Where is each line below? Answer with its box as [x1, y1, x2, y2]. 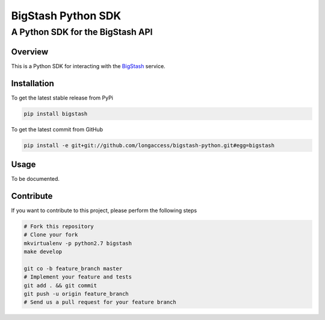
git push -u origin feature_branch [23, 290, 129, 298]
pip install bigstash [23, 110, 88, 117]
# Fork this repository [23, 223, 94, 230]
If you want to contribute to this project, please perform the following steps [11, 207, 197, 214]
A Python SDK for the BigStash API [11, 27, 153, 37]
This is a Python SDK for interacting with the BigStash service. [11, 62, 166, 69]
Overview [11, 46, 49, 57]
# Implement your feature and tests [23, 274, 132, 280]
